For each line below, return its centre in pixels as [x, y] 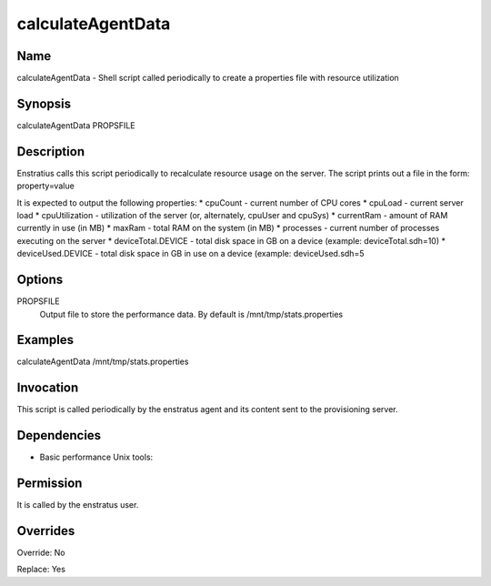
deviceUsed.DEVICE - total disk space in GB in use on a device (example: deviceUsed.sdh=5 [190, 254]
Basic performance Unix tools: [96, 457]
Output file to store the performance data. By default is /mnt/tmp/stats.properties [191, 314]
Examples [45, 340]
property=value [45, 186]
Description [51, 152]
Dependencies [59, 435]
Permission [50, 484]
